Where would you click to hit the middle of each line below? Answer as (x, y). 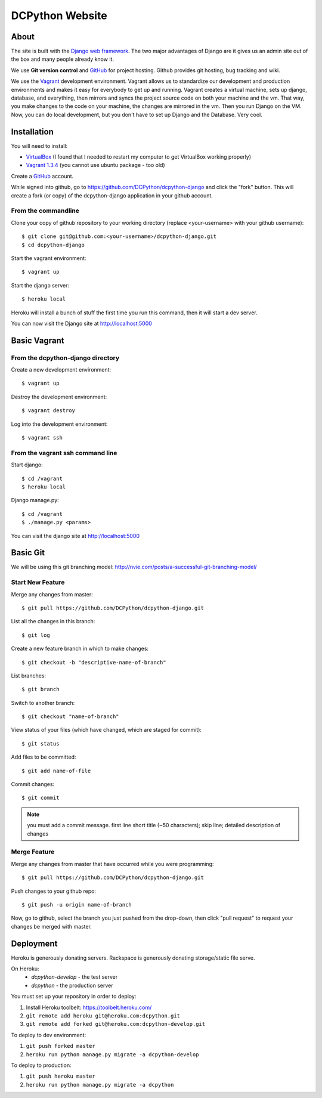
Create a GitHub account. (42, 176)
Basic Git (28, 553)
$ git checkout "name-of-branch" (70, 717)
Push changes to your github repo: (54, 891)
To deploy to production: (41, 1065)
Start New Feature (38, 583)
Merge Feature (33, 852)
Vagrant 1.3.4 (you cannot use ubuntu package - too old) (95, 165)
